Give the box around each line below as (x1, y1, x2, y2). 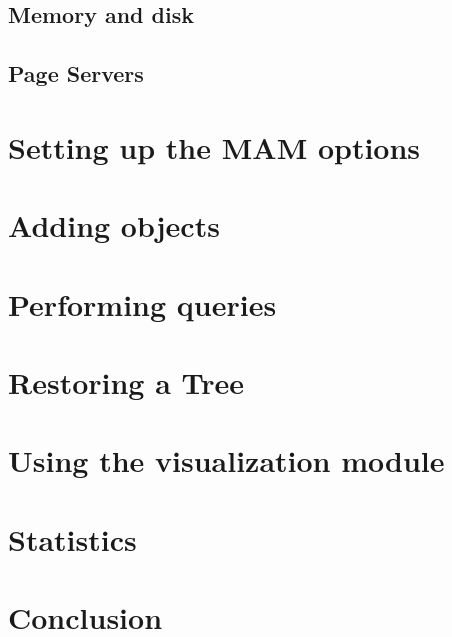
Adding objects (8, 205, 220, 246)
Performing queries (8, 283, 277, 324)
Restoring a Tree (8, 361, 245, 402)
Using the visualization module (8, 440, 445, 481)
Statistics (8, 518, 137, 559)
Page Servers (8, 58, 144, 89)
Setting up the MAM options (8, 126, 421, 167)
